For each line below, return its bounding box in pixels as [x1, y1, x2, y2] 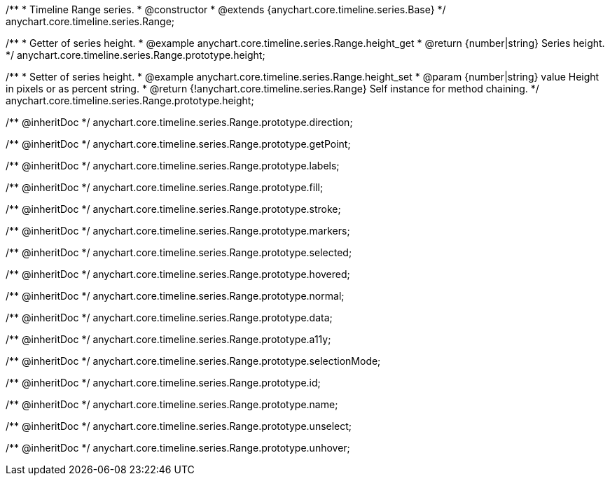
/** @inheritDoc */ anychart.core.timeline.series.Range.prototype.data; [6, 312, 333, 323]
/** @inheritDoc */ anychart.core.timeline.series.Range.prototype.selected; [6, 246, 352, 258]
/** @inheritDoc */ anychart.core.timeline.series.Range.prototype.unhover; [6, 442, 350, 454]
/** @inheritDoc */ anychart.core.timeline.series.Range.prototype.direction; [6, 116, 353, 128]
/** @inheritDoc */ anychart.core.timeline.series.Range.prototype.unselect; [6, 420, 352, 432]
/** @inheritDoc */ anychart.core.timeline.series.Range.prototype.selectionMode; [6, 355, 381, 367]
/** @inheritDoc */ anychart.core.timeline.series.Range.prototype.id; [6, 377, 321, 389]
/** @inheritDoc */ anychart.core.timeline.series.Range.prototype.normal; [6, 290, 345, 302]
